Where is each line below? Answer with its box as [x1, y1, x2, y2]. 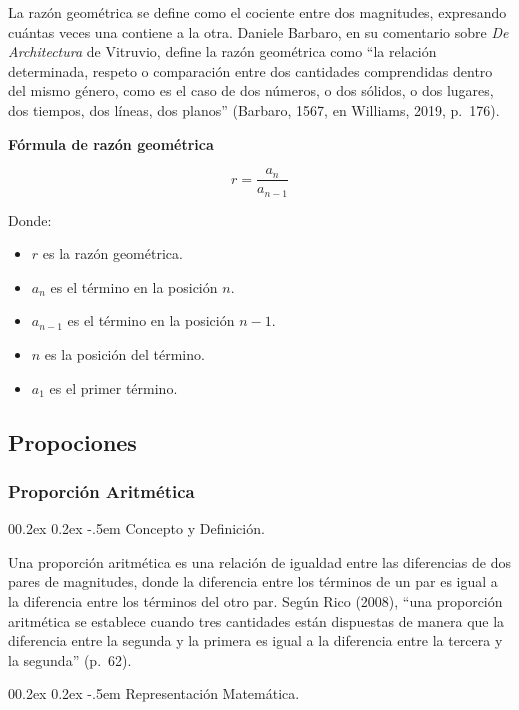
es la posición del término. [44, 344, 205, 365]
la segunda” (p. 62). [8, 649, 132, 670]
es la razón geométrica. [42, 243, 183, 264]
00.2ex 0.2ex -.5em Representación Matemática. [8, 683, 300, 704]
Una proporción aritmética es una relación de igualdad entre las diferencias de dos [8, 551, 511, 572]
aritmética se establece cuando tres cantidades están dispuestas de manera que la [8, 610, 505, 631]
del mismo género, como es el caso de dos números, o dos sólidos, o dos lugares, [8, 80, 494, 101]
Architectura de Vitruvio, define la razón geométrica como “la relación [8, 41, 437, 62]
